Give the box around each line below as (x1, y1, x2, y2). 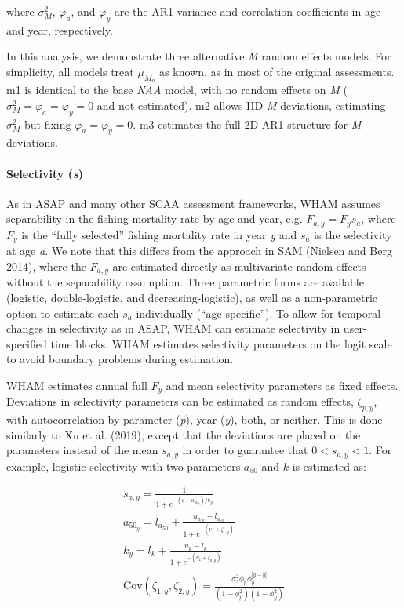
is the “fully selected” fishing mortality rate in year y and (21, 226, 297, 242)
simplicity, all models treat (6, 63, 134, 79)
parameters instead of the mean (6, 442, 158, 458)
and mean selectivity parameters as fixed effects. (166, 377, 399, 393)
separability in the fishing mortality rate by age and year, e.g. (6, 210, 303, 227)
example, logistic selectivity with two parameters (6, 457, 241, 474)
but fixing (24, 115, 71, 132)
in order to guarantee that (182, 442, 308, 458)
